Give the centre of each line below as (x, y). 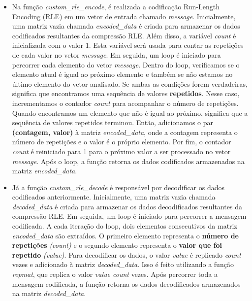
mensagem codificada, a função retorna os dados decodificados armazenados (126, 284)
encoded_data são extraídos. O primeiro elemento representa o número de (125, 235)
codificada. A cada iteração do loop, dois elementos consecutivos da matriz (125, 226)
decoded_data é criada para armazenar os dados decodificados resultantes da (127, 206)
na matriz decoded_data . (49, 293)
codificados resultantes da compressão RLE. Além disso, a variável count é (124, 35)
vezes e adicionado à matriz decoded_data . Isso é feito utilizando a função (123, 264)
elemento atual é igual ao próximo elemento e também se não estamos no (122, 74)
